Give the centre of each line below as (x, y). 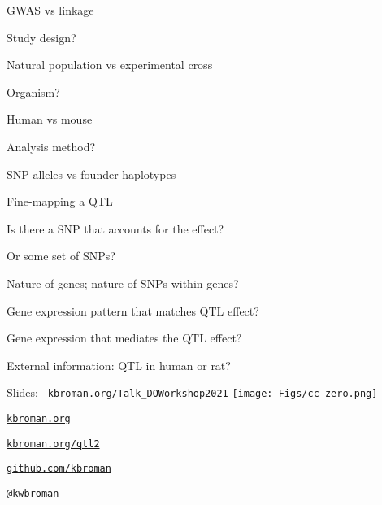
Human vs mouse (50, 119)
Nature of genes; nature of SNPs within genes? (123, 283)
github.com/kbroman (59, 469)
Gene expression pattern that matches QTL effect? (133, 310)
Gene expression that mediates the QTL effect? (124, 338)
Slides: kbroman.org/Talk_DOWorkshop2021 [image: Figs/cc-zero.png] (192, 392)
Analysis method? (51, 146)
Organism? (33, 91)
